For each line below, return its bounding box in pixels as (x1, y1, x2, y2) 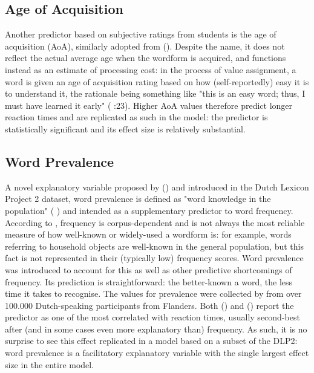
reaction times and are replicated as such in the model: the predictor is (5, 111, 268, 123)
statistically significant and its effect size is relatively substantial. (5, 122, 246, 135)
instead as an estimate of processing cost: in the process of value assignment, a (5, 63, 296, 76)
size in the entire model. (5, 358, 94, 371)
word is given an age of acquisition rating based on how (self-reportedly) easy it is (5, 75, 309, 88)
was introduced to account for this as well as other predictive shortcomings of (5, 263, 292, 276)
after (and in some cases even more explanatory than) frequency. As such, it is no (5, 322, 307, 335)
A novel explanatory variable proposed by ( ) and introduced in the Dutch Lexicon (5, 180, 309, 193)
